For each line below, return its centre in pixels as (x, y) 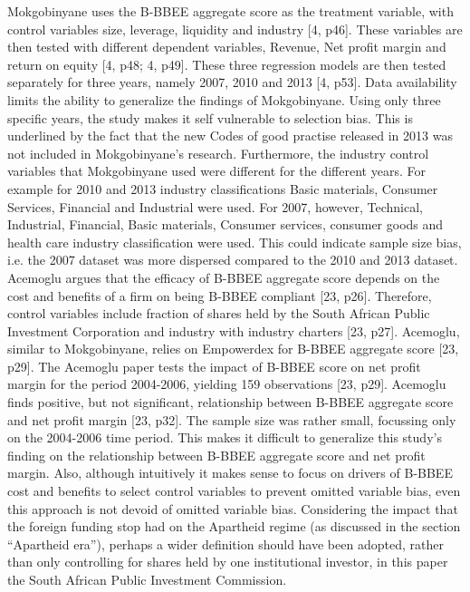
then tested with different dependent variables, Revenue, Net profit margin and (227, 47)
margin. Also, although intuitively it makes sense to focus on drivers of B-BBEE (230, 473)
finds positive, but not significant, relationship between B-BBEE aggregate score (230, 402)
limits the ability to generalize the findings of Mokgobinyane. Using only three (224, 99)
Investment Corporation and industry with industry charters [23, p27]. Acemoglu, (234, 330)
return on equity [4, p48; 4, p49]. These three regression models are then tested (227, 64)
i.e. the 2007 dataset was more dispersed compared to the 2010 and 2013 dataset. (233, 260)
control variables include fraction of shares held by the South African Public (219, 313)
